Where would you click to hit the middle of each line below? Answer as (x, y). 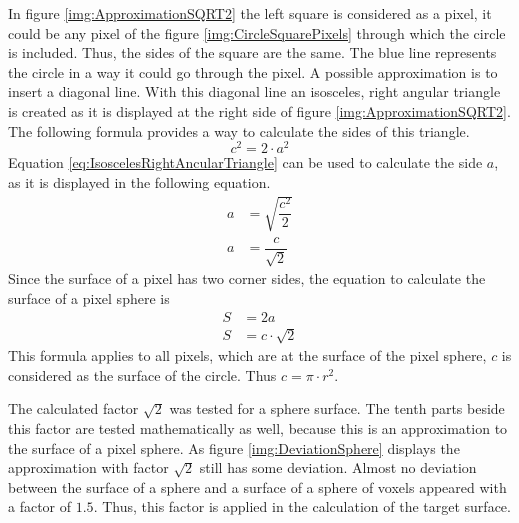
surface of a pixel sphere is (89, 298)
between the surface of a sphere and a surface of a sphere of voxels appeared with (257, 486)
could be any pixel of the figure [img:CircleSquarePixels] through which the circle (257, 32)
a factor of (40, 506)
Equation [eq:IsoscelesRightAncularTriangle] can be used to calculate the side (245, 162)
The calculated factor (73, 408)
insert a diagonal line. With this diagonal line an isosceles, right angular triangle (254, 91)
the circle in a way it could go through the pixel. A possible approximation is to (253, 71)
